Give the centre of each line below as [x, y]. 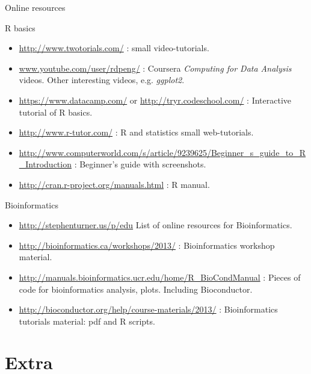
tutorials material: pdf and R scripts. [87, 321]
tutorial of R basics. [56, 112]
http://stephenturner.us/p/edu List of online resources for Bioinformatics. [155, 225]
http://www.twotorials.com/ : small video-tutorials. [114, 48]
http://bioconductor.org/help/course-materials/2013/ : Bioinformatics [148, 309]
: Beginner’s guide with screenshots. [140, 164]
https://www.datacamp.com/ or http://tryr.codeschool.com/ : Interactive [155, 100]
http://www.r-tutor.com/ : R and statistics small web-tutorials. [136, 132]
